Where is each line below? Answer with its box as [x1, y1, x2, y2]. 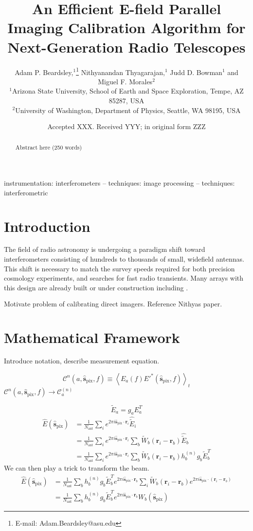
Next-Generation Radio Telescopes [7, 37, 246, 57]
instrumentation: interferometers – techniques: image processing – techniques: [4, 178, 235, 188]
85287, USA [108, 95, 145, 105]
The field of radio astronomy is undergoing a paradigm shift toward [4, 244, 205, 254]
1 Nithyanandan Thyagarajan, [76, 65, 165, 77]
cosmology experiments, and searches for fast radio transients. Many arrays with [4, 273, 244, 283]
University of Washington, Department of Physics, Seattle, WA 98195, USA [15, 105, 241, 115]
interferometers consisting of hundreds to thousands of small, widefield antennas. [4, 254, 244, 264]
